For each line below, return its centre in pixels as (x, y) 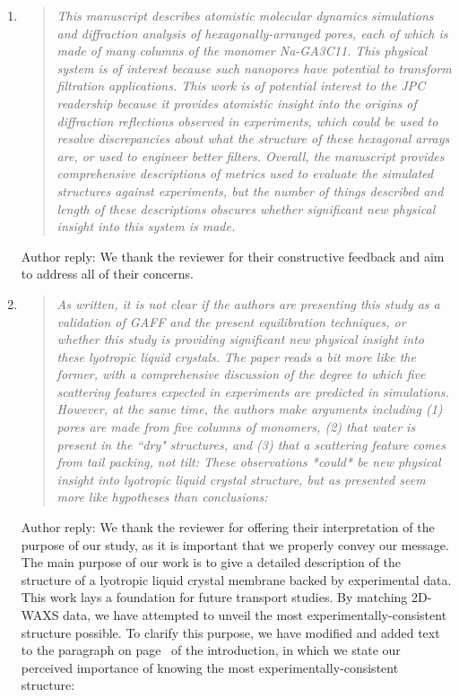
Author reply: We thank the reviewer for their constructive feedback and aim (233, 256)
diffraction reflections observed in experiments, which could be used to (247, 120)
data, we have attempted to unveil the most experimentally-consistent (255, 615)
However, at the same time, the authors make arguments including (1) (250, 409)
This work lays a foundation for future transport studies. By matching (214, 597)
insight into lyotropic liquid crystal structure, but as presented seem (241, 479)
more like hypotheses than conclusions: (162, 497)
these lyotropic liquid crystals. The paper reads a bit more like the (236, 356)
